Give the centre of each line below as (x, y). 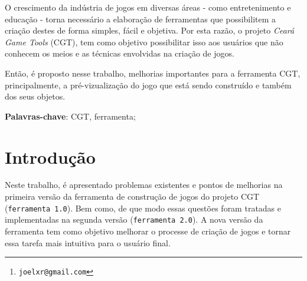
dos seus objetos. (35, 96)
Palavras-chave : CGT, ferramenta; (70, 116)
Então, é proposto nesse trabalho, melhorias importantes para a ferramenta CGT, (153, 73)
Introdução (50, 156)
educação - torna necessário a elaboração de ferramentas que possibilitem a (141, 19)
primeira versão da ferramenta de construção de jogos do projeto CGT (132, 196)
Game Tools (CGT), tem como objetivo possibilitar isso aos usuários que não (144, 42)
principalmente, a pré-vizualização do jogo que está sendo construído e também (148, 85)
